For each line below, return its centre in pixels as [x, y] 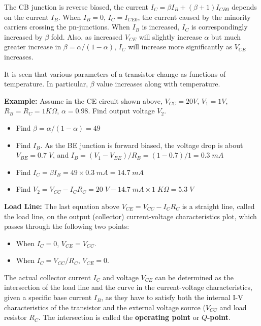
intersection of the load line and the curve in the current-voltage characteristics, [128, 287]
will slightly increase [170, 36]
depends [244, 7]
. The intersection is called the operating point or [119, 317]
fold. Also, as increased [87, 36]
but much [226, 36]
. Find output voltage [121, 111]
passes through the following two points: [67, 226]
